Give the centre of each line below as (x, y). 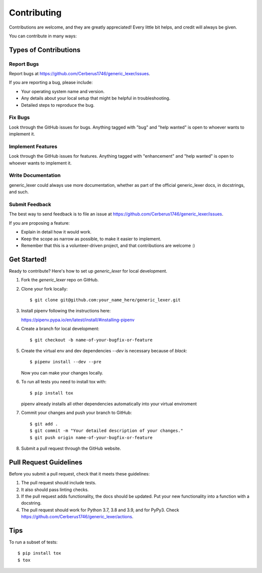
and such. (19, 192)
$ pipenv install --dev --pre (66, 362)
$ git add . (44, 424)
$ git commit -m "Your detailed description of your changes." (106, 431)
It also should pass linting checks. (55, 490)
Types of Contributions (45, 50)
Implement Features (33, 147)
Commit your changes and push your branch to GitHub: (76, 413)
